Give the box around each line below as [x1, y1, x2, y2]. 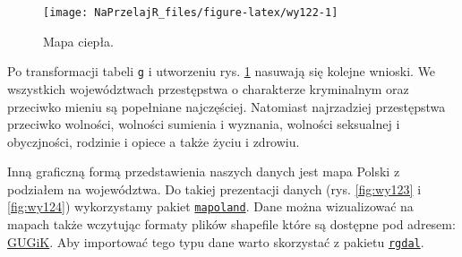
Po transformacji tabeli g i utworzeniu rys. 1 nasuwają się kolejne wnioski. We [7, 62, 436, 81]
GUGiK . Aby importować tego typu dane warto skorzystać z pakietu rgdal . [7, 232, 424, 251]
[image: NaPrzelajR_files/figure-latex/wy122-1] [43, 6, 338, 19]
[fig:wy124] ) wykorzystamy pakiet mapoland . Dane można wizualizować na [7, 197, 414, 216]
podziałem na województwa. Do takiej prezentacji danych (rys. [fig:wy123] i [7, 179, 422, 198]
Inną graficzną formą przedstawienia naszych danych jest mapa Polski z [7, 162, 400, 181]
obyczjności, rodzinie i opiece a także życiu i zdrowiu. [7, 132, 300, 150]
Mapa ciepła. [43, 31, 114, 50]
